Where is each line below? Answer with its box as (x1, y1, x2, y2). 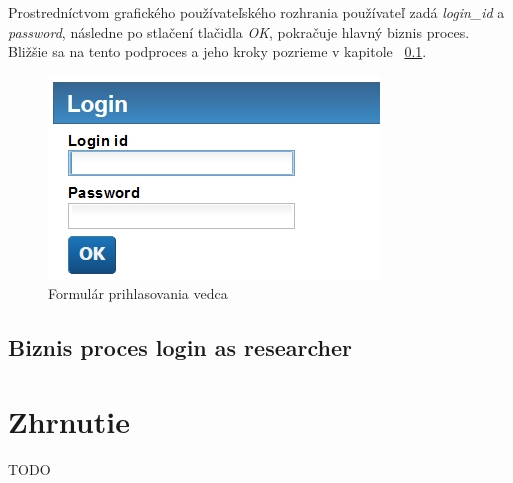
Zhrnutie (8, 400, 130, 441)
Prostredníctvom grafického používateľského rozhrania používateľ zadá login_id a (8, 2, 505, 22)
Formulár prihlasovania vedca (48, 283, 228, 304)
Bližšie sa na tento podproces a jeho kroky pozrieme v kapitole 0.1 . (8, 41, 427, 62)
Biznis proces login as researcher (8, 332, 352, 363)
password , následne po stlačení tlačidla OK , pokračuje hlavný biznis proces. (8, 21, 470, 42)
